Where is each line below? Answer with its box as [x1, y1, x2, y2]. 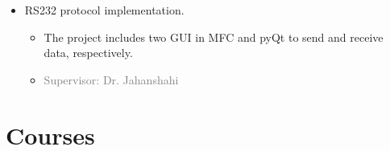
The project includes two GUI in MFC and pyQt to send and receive [44, 28, 384, 45]
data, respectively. [44, 44, 133, 61]
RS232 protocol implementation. [24, 2, 185, 18]
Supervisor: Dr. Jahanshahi [44, 71, 179, 88]
